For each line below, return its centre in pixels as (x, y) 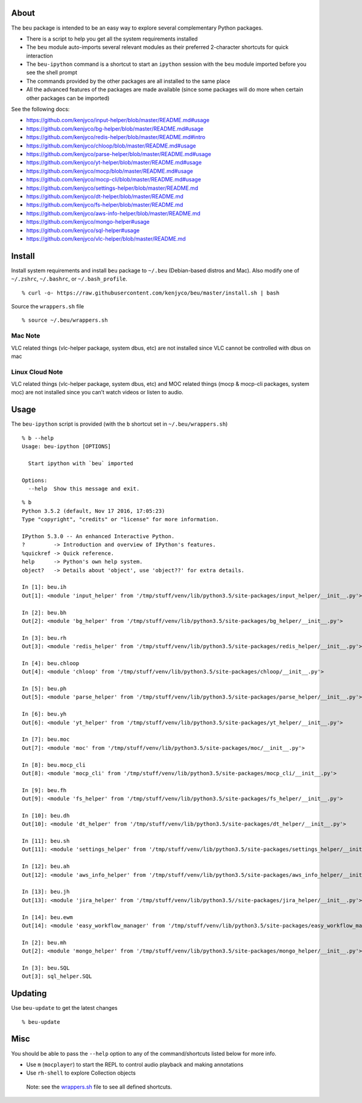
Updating (29, 994)
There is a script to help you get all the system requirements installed (112, 39)
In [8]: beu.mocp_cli (54, 765)
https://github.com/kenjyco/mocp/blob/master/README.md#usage (110, 171)
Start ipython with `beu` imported (81, 463)
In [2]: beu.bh (44, 613)
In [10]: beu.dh (46, 815)
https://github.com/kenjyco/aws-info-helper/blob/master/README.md (113, 213)
